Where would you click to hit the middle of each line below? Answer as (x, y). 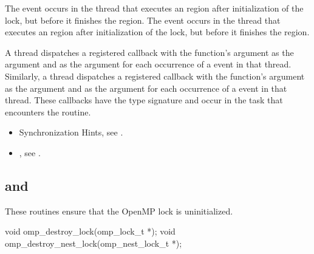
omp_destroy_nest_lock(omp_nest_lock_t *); (94, 243)
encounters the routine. (48, 112)
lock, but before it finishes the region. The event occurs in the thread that (143, 20)
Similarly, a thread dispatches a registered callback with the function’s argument (155, 76)
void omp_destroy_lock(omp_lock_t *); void (90, 231)
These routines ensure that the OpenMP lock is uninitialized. (119, 211)
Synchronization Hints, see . (71, 132)
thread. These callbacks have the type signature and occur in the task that (144, 100)
